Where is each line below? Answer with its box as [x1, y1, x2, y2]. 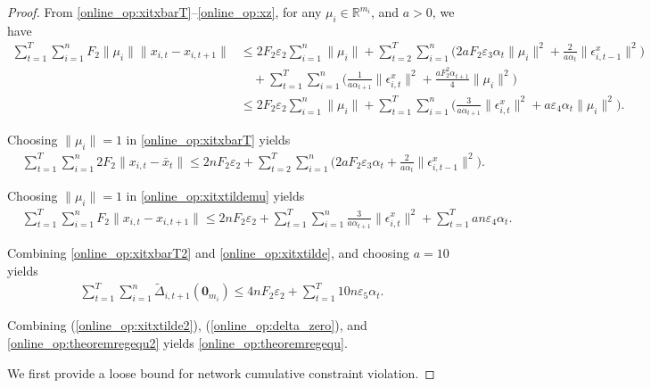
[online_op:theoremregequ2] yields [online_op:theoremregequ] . [7, 334, 348, 352]
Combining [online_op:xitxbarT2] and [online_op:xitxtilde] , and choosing [7, 244, 409, 261]
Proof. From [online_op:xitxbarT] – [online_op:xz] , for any [7, 3, 322, 21]
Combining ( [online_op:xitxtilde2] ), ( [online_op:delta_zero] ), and [7, 316, 367, 334]
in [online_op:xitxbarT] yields [126, 130, 291, 149]
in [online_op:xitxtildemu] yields [126, 186, 305, 205]
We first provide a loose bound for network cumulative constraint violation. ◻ [7, 363, 435, 382]
